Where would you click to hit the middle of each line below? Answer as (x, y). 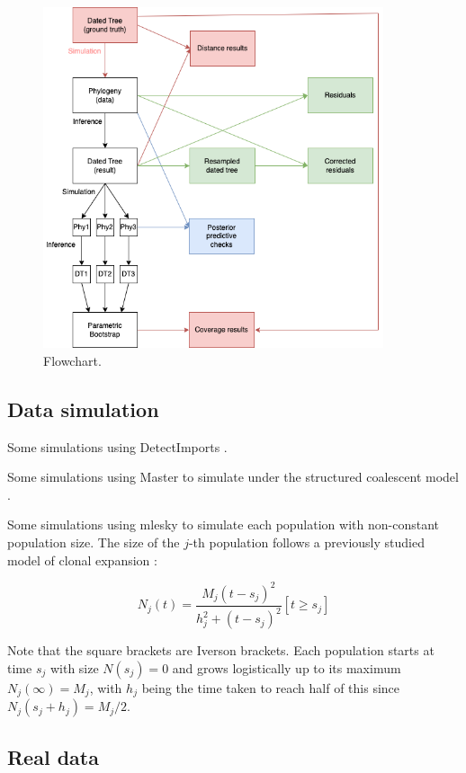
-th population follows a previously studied (306, 542)
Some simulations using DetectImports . (117, 446)
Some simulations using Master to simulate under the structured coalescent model (233, 477)
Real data (53, 756)
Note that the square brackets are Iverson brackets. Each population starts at (221, 650)
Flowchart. (72, 360)
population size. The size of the (94, 542)
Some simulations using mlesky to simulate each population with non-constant (223, 524)
